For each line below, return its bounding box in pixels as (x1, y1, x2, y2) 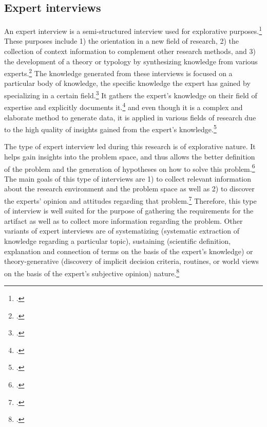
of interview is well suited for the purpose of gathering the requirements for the (4, 205, 254, 216)
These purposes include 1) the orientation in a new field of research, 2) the (4, 35, 239, 46)
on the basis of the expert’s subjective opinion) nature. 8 (4, 266, 180, 278)
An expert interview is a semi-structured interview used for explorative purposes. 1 (4, 24, 262, 36)
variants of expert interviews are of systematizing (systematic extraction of (4, 225, 239, 236)
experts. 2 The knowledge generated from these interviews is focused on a (4, 66, 233, 78)
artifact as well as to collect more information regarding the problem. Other (4, 215, 243, 226)
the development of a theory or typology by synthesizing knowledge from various (4, 56, 258, 66)
